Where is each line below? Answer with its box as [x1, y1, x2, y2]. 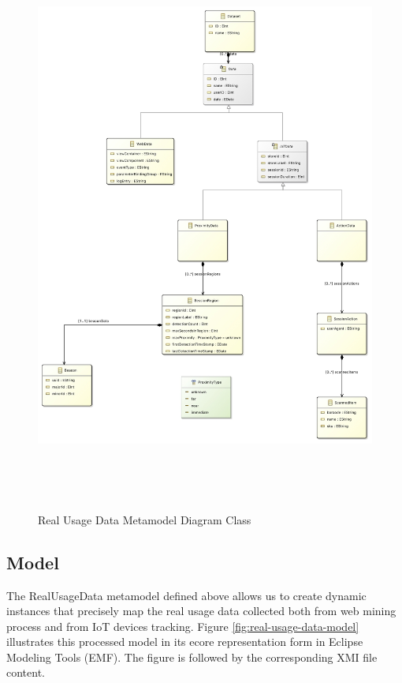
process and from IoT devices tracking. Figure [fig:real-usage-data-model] [6, 617, 359, 634]
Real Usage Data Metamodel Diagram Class [38, 511, 251, 527]
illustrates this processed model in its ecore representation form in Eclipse [6, 633, 363, 650]
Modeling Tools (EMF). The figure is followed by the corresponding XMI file [6, 648, 378, 665]
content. [6, 664, 45, 681]
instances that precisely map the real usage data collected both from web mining [6, 602, 396, 619]
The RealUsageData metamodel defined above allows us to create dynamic [6, 587, 367, 603]
